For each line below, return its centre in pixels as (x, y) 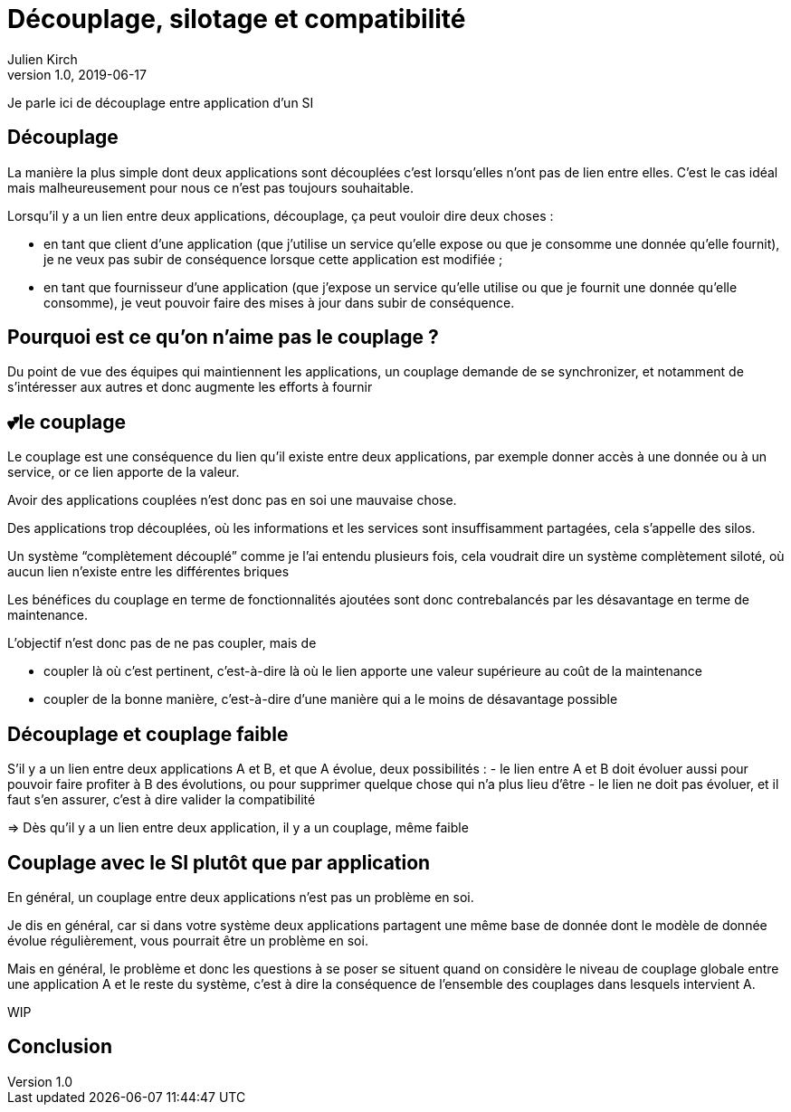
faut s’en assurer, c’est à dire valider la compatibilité (162, 800)
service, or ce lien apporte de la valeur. (124, 472)
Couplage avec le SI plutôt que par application (219, 862)
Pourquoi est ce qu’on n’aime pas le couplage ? (223, 337)
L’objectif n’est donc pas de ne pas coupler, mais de (162, 643)
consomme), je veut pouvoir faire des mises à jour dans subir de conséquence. (279, 302)
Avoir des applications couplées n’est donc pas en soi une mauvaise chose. (232, 500)
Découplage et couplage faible (148, 734)
